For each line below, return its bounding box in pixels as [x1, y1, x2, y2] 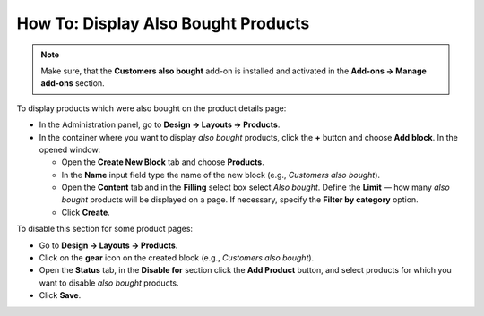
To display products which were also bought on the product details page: [16, 103, 287, 114]
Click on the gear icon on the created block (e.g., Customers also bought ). [39, 252, 315, 263]
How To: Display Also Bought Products [16, 13, 310, 33]
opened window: [39, 144, 101, 155]
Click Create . [61, 207, 111, 218]
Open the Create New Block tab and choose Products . [61, 157, 264, 167]
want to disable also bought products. [39, 278, 179, 288]
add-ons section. [40, 78, 105, 89]
